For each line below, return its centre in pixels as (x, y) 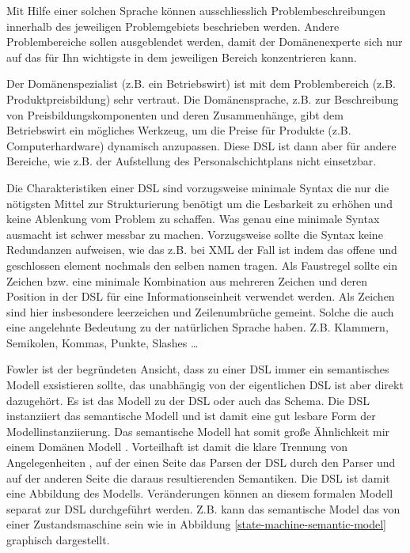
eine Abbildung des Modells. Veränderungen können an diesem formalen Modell (200, 493)
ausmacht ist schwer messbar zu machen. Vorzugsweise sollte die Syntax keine (195, 234)
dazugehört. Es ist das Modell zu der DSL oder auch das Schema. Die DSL (188, 400)
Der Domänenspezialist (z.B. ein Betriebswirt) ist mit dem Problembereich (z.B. (201, 83)
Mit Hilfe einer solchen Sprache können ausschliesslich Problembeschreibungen (196, 10)
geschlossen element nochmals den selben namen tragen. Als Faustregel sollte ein (202, 265)
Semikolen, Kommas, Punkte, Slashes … (102, 342)
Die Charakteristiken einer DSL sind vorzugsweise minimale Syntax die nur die (198, 187)
